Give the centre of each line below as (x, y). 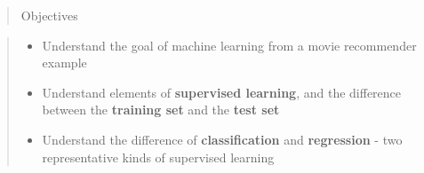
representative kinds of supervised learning (158, 157)
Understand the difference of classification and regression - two (222, 139)
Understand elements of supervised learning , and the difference (222, 92)
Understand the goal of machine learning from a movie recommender (229, 45)
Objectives (49, 15)
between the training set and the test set (161, 110)
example (64, 63)
